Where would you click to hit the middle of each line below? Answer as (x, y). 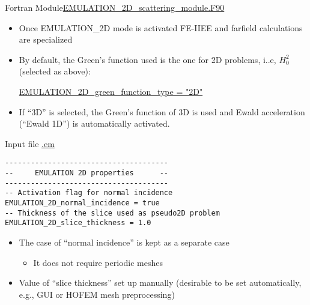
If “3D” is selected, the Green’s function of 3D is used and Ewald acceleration (162, 111)
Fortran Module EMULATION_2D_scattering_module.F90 (115, 7)
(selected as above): (55, 71)
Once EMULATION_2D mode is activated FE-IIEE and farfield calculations (161, 27)
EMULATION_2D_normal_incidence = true (82, 203)
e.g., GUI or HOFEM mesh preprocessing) (97, 294)
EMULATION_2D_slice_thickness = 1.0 (78, 223)
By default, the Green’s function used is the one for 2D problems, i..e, (147, 59)
